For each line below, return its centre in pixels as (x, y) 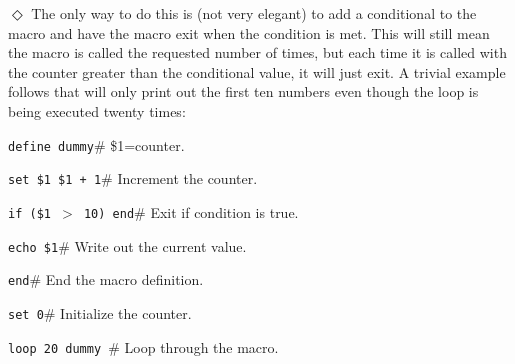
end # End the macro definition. (106, 279)
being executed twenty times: (97, 110)
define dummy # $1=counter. (96, 144)
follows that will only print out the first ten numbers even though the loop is (243, 91)
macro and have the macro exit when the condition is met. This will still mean (249, 32)
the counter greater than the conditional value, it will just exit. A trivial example (257, 71)
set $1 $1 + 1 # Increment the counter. (133, 178)
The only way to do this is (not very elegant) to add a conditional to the (254, 13)
